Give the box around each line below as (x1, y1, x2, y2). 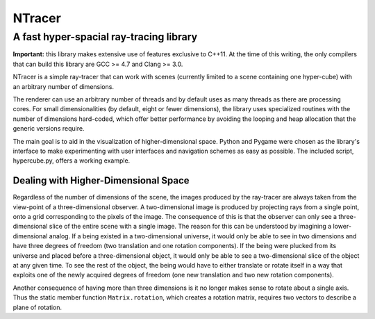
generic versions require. (12, 124, 85, 133)
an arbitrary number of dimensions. (12, 82, 115, 90)
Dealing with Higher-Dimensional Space (12, 174, 190, 187)
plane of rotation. (12, 303, 62, 311)
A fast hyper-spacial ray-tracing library (12, 31, 198, 43)
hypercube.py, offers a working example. (12, 156, 131, 165)
